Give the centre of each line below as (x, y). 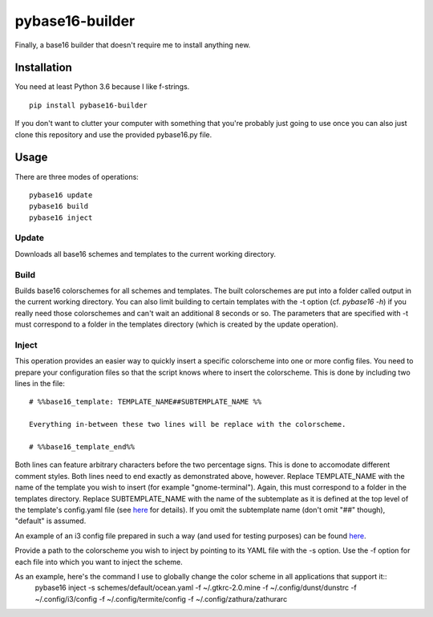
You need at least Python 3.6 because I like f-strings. (102, 87)
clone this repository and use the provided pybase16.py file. (113, 134)
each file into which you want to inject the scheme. (99, 562)
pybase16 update (61, 195)
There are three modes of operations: (77, 177)
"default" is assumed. (51, 521)
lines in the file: (40, 384)
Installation (43, 68)
